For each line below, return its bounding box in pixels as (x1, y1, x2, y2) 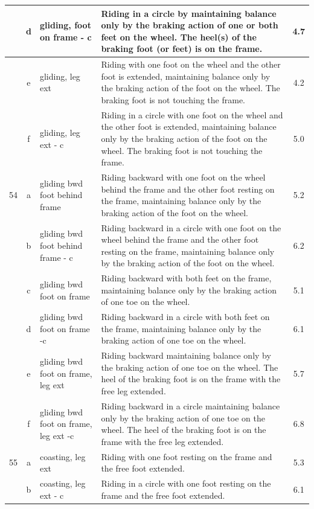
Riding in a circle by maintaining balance (101, 7, 277, 19)
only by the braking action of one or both (101, 19, 278, 31)
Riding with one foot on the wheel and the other (101, 58, 281, 71)
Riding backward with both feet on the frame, (101, 272, 272, 284)
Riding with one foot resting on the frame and (101, 450, 272, 463)
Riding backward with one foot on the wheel (101, 170, 266, 183)
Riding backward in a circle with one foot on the (101, 221, 281, 234)
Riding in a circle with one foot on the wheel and (101, 108, 283, 121)
